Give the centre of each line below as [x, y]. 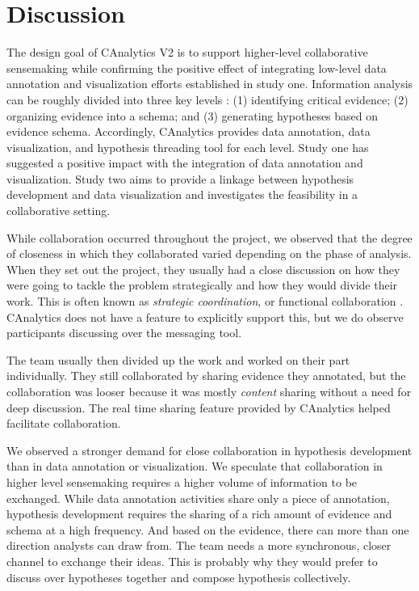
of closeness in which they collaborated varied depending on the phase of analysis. [209, 253]
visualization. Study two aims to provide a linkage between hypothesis [180, 178]
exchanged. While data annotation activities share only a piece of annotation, [198, 498]
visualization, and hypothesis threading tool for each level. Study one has [188, 147]
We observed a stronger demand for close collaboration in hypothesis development [209, 450]
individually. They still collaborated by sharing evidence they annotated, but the [206, 376]
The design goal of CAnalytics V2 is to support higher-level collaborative [187, 52]
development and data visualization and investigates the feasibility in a [182, 194]
